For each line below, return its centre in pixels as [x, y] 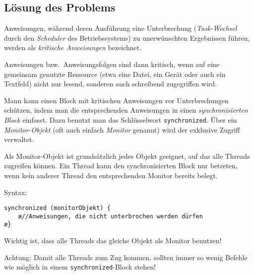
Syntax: [16, 192]
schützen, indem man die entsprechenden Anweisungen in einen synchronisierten [126, 110]
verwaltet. [19, 139]
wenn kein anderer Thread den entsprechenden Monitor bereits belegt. [111, 175]
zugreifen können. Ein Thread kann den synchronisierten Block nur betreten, [121, 166]
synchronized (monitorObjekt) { [57, 208]
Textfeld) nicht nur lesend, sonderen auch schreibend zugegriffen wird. [111, 84]
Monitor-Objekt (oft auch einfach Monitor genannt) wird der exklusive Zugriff [122, 129]
